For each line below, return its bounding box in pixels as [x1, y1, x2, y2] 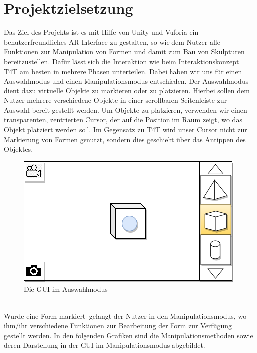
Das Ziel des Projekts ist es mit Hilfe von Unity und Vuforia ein [4, 27, 199, 37]
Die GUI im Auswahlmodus [24, 284, 108, 294]
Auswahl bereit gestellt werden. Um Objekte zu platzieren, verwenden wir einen [4, 104, 247, 115]
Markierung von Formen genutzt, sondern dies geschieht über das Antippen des [4, 134, 246, 144]
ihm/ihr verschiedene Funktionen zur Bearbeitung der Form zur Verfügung [4, 320, 232, 331]
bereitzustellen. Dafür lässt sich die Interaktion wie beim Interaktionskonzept [4, 56, 239, 66]
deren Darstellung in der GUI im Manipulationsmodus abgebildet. [4, 340, 205, 350]
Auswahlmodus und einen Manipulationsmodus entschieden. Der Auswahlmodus [4, 76, 249, 86]
